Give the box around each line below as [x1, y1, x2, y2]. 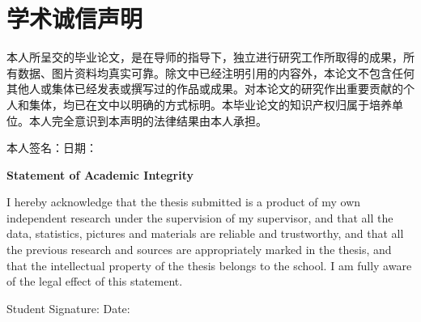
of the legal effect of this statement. [6, 273, 183, 290]
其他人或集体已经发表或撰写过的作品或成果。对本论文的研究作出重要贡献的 [6, 80, 403, 97]
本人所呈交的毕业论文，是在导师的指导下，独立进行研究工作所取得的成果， [6, 49, 403, 66]
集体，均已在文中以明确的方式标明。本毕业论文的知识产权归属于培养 [28, 95, 392, 112]
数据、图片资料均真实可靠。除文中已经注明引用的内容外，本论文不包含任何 [17, 64, 415, 81]
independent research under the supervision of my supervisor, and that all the [6, 209, 393, 226]
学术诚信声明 [6, 2, 143, 35]
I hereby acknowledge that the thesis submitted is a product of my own [6, 193, 361, 210]
